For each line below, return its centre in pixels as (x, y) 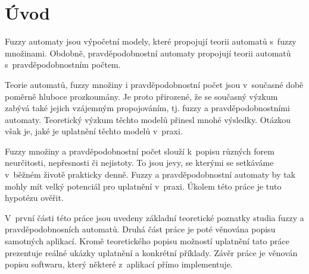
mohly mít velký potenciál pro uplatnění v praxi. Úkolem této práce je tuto (143, 186)
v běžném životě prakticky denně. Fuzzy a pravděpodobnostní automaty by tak (150, 174)
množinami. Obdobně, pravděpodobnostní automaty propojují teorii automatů (148, 53)
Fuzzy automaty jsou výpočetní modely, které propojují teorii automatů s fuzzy (151, 41)
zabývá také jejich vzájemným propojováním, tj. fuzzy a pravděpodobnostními (147, 108)
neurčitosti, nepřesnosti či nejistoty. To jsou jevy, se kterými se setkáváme (139, 163)
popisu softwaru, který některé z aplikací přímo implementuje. (119, 264)
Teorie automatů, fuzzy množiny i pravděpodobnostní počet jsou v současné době (154, 84)
